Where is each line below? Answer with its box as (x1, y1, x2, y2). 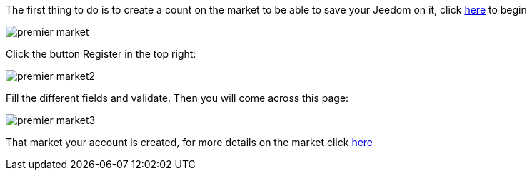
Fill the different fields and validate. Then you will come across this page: (6, 92, 349, 104)
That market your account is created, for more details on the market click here (6, 136, 373, 148)
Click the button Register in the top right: (6, 48, 196, 60)
